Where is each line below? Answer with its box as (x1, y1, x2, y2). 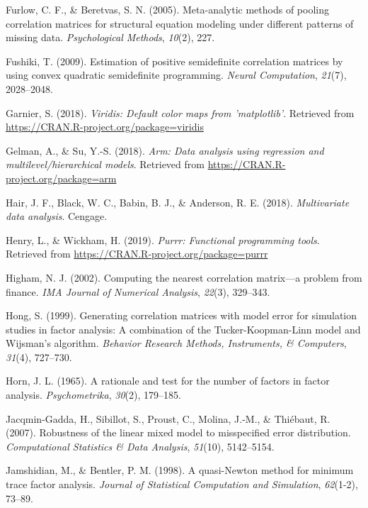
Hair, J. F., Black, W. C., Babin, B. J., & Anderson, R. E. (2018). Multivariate (6, 194, 350, 209)
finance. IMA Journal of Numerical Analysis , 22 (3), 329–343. (6, 284, 270, 299)
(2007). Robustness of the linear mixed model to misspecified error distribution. (6, 425, 351, 440)
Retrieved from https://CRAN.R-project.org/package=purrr (6, 246, 268, 261)
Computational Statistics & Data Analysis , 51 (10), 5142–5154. (6, 438, 275, 453)
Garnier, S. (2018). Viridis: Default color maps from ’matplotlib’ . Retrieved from (6, 105, 355, 120)
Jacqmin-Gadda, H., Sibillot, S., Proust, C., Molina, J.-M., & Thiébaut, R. (6, 411, 330, 426)
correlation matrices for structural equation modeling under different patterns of (6, 16, 354, 31)
